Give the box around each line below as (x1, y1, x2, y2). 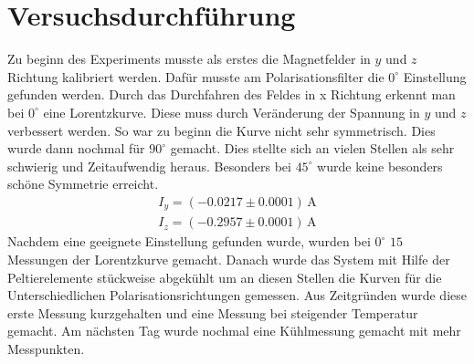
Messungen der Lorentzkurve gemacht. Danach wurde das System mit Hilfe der (7, 249, 450, 268)
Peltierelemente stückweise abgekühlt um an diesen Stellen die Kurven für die (7, 267, 442, 286)
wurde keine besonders (317, 156, 443, 175)
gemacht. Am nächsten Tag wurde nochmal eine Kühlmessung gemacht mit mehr (7, 321, 461, 340)
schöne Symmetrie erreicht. (7, 174, 159, 193)
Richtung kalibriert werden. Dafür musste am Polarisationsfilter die (7, 67, 384, 86)
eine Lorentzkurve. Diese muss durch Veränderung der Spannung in (43, 102, 420, 121)
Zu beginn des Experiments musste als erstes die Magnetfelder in (7, 49, 371, 68)
